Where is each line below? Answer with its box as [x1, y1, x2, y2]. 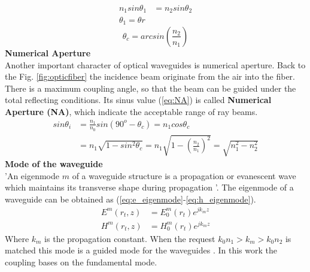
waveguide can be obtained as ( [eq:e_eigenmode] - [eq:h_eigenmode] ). [5, 192, 256, 205]
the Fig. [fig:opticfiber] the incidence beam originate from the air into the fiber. [5, 70, 296, 83]
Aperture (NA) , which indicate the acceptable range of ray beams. [5, 105, 258, 117]
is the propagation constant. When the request [44, 232, 215, 244]
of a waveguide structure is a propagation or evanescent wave [72, 169, 296, 182]
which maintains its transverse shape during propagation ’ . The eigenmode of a [5, 181, 294, 194]
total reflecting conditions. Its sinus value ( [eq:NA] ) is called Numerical [5, 93, 272, 106]
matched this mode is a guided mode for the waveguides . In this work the [5, 244, 277, 256]
